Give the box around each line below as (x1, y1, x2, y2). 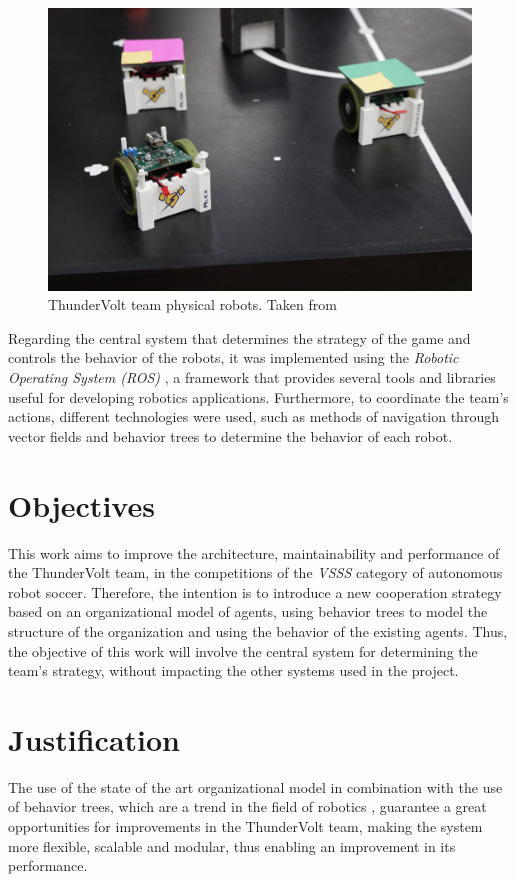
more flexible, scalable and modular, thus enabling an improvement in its (8, 835, 456, 856)
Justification (8, 718, 180, 759)
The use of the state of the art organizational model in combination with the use (8, 776, 503, 797)
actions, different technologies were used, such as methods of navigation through (8, 406, 499, 427)
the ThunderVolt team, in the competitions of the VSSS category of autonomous (8, 562, 503, 583)
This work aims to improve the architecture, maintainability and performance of (8, 542, 500, 563)
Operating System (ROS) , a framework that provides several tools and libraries (8, 367, 496, 388)
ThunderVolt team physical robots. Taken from (48, 294, 337, 315)
